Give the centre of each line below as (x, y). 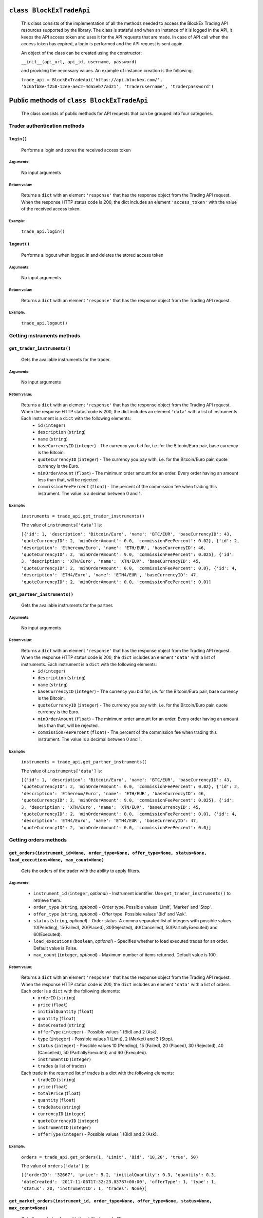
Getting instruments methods (45, 335)
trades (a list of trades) (62, 1066)
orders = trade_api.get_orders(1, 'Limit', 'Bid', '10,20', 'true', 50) (110, 1157)
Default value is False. (56, 948)
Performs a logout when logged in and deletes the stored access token (92, 255)
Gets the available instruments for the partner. (67, 605)
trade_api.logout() (44, 323)
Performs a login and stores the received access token (76, 150)
